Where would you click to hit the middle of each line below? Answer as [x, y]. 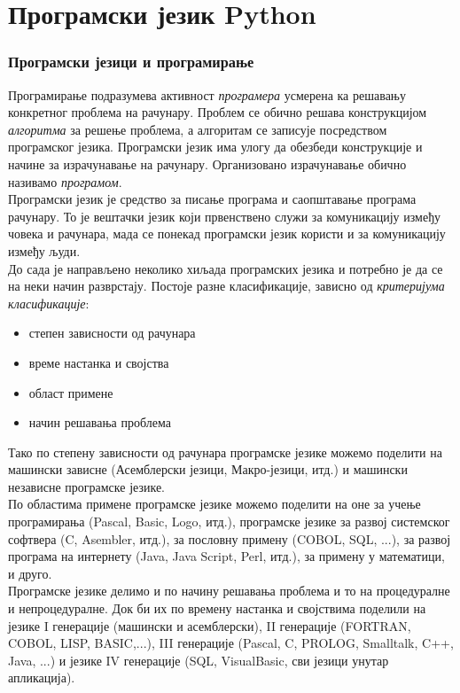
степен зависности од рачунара [112, 333]
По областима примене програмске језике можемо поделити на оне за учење [214, 504]
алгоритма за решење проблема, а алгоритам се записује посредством [198, 129]
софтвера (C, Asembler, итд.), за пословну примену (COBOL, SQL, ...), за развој [230, 538]
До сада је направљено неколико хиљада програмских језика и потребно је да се [226, 268]
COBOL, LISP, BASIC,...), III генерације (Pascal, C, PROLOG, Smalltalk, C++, [231, 643]
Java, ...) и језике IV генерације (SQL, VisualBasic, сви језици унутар [199, 660]
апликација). [42, 677]
